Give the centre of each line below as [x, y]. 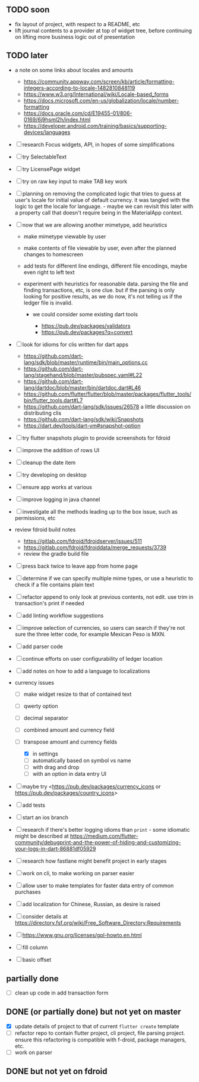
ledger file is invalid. [48, 303]
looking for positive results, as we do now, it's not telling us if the [103, 296]
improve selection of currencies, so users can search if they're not [104, 627]
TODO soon [28, 10]
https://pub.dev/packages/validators [86, 326]
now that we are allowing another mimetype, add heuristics [95, 225]
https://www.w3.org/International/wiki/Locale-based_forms [96, 94]
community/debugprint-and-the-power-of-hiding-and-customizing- [98, 842]
